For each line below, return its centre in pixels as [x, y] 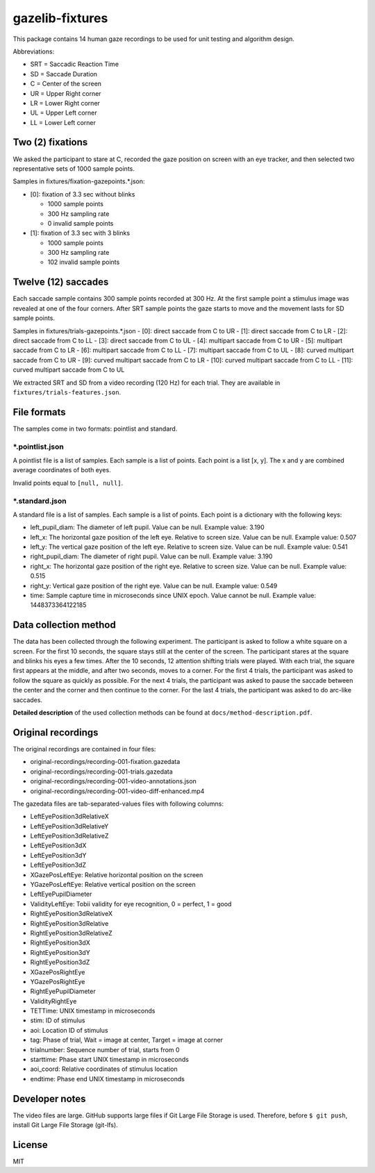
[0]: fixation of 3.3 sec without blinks [83, 194]
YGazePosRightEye [58, 981]
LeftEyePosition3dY [58, 855]
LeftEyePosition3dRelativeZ [69, 836]
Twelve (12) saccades [61, 282]
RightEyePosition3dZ [60, 963]
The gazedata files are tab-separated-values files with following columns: [118, 804]
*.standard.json [40, 501]
